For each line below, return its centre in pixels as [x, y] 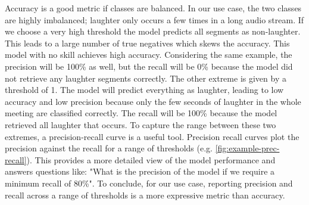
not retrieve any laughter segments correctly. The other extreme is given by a [146, 78]
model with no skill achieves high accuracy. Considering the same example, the [149, 55]
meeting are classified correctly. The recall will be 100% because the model [141, 113]
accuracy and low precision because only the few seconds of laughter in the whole [153, 101]
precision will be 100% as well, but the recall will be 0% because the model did [149, 66]
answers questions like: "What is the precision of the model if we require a [140, 171]
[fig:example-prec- [247, 148]
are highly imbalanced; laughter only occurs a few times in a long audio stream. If [154, 19]
